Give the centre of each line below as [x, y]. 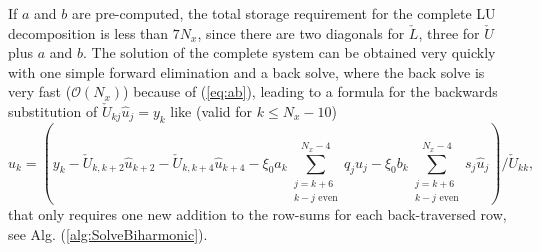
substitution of [53, 110]
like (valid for [211, 110]
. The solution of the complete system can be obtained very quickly [289, 52]
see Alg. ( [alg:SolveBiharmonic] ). [108, 233]
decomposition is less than [88, 32]
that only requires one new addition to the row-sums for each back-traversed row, [257, 214]
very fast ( [40, 91]
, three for [449, 32]
